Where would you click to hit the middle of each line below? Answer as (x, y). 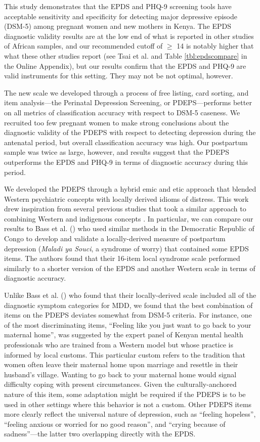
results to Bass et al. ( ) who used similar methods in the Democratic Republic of (129, 228)
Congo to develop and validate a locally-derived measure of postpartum (115, 238)
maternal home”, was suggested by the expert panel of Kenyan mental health (124, 335)
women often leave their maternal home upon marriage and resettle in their (121, 364)
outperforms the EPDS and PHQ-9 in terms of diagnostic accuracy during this (126, 162)
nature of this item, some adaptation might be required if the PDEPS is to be (125, 394)
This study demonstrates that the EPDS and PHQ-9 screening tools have (118, 6)
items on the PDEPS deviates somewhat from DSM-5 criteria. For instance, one (128, 315)
